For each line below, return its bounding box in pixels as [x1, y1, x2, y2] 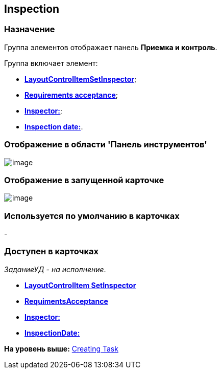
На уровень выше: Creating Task [4, 344, 118, 353]
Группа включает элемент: [4, 58, 98, 68]
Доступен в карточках [4, 246, 99, 257]
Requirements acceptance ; [24, 90, 118, 99]
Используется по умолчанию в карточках [4, 210, 180, 221]
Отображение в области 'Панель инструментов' [4, 139, 207, 150]
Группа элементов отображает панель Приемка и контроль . [4, 42, 217, 52]
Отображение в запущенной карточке [4, 174, 164, 185]
